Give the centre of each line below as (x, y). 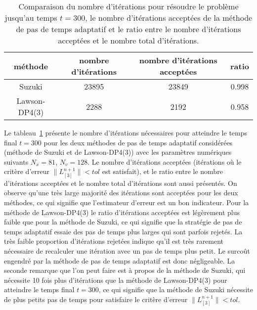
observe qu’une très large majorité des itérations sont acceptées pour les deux (121, 193)
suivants (16, 161)
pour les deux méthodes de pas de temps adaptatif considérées (138, 142)
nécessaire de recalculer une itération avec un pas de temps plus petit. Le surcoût (127, 250)
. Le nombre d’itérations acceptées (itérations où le (165, 161)
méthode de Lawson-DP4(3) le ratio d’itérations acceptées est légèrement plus (122, 212)
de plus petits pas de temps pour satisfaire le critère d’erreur (96, 299)
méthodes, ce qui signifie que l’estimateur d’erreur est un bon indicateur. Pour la (127, 202)
